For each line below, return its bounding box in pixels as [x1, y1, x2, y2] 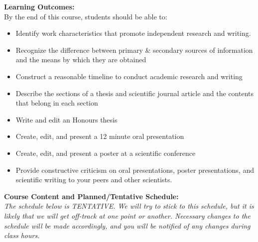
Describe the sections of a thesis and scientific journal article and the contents [15, 88, 254, 98]
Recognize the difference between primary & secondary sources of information [15, 44, 253, 55]
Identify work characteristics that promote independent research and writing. [15, 28, 251, 38]
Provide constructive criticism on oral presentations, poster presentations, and [15, 164, 254, 175]
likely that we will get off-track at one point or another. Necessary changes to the [4, 210, 251, 221]
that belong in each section [15, 98, 98, 108]
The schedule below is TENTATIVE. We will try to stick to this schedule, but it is [4, 201, 254, 211]
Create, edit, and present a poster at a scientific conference [15, 147, 196, 158]
